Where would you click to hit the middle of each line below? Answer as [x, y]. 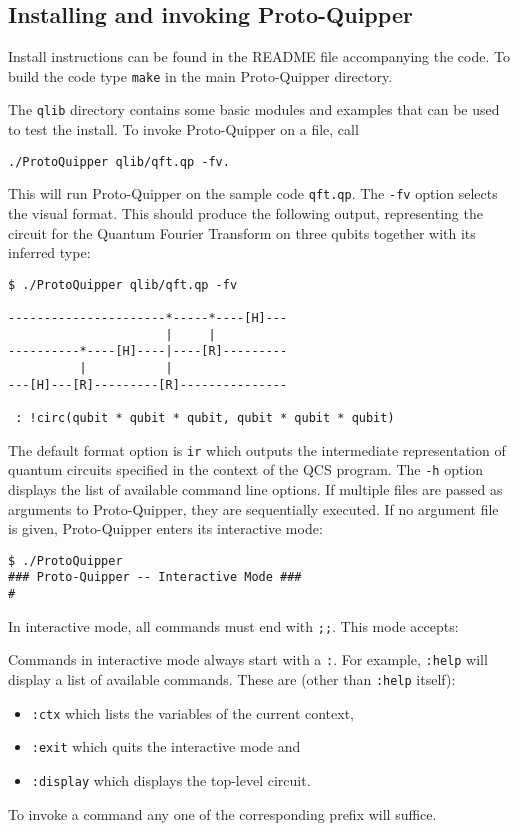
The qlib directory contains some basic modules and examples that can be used [254, 109]
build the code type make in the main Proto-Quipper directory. [200, 75]
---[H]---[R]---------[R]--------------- [148, 384]
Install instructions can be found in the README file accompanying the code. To [259, 56]
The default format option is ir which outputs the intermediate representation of [257, 449]
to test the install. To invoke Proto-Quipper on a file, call [183, 129]
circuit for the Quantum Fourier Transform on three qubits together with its [242, 232]
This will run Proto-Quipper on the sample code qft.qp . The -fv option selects [253, 193]
